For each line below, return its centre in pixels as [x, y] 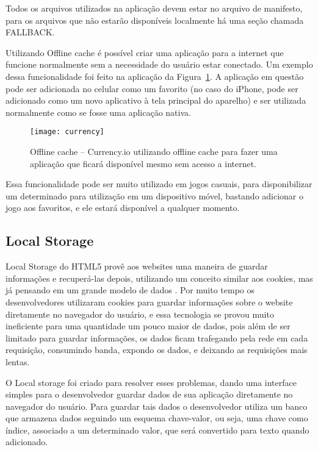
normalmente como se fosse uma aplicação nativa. [98, 112]
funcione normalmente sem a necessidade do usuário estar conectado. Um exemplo [159, 64]
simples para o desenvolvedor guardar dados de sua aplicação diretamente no [149, 394]
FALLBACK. [30, 32]
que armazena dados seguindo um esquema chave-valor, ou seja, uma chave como [157, 418]
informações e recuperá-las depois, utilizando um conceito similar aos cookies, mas [159, 278]
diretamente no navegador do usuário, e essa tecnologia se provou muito [140, 314]
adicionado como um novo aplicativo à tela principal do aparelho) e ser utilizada [156, 100]
